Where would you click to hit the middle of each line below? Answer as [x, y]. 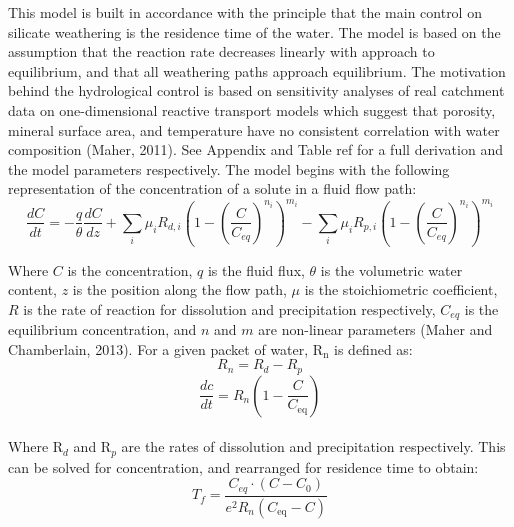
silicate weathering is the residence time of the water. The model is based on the [254, 31]
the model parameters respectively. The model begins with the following [229, 168]
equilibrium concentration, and [102, 329]
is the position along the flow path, [179, 289]
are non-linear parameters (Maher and [375, 329]
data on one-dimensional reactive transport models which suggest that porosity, [252, 109]
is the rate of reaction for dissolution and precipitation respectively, [229, 308]
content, [32, 289]
